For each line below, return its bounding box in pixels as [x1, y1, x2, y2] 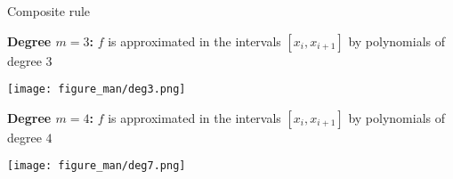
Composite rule [7, 2, 91, 20]
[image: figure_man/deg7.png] [7, 159, 186, 173]
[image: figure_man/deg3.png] [7, 83, 186, 96]
